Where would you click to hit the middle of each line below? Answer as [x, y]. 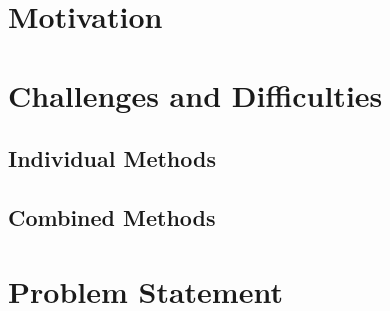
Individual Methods [112, 158]
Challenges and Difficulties [195, 94]
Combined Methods [112, 216]
